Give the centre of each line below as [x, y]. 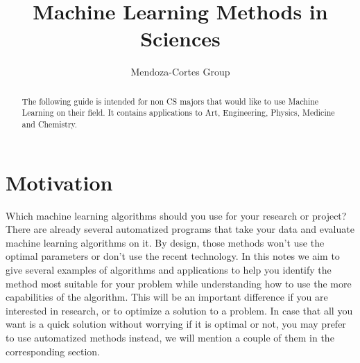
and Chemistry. [50, 124]
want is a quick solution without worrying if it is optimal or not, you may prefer [176, 324]
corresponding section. [53, 351]
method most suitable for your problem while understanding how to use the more [179, 283]
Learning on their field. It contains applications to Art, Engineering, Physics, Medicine [178, 113]
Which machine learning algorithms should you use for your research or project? [176, 215]
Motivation [59, 182]
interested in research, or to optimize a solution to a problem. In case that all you [179, 310]
